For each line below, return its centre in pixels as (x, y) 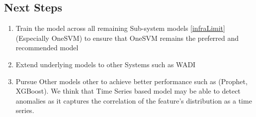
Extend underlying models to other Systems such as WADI (106, 64)
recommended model (47, 48)
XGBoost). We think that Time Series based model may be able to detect (128, 91)
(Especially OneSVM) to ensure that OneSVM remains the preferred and (127, 38)
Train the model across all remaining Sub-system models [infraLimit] (120, 28)
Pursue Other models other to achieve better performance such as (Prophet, (131, 81)
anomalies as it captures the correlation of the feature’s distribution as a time (134, 100)
